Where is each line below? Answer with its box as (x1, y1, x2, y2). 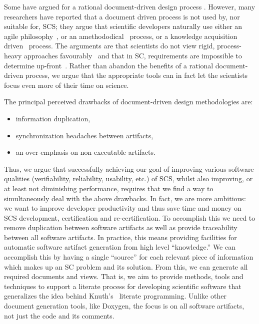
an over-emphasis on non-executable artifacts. (15, 147, 155, 157)
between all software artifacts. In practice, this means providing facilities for (4, 232, 237, 242)
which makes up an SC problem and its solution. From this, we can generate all (4, 261, 248, 272)
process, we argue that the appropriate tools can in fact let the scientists (25, 70, 248, 80)
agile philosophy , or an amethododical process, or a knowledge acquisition (4, 30, 237, 41)
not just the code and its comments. (4, 310, 114, 321)
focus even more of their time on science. (4, 79, 129, 90)
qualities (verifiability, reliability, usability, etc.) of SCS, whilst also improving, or (4, 173, 253, 184)
